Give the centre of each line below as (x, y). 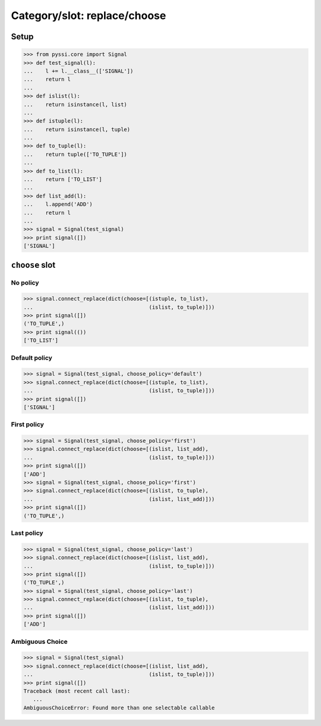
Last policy (27, 533)
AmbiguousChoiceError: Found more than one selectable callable (119, 708)
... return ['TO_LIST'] (63, 179)
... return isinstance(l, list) (75, 104)
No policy (25, 283)
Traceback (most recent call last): (77, 691)
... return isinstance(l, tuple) (77, 129)
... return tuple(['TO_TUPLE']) (75, 154)
